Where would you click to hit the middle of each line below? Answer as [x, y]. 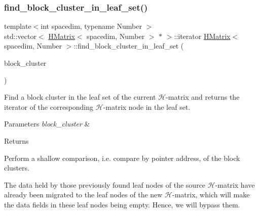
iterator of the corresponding [49, 106]
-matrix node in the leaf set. [147, 106]
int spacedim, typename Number [91, 26]
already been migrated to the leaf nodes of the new [83, 195]
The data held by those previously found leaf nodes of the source [105, 184]
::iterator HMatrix [202, 36]
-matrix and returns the [203, 97]
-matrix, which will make [211, 195]
